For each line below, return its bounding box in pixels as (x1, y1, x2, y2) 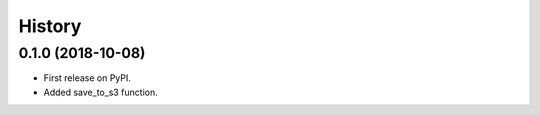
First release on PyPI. (43, 72, 132, 84)
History (18, 15, 82, 37)
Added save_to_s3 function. (43, 86, 159, 98)
